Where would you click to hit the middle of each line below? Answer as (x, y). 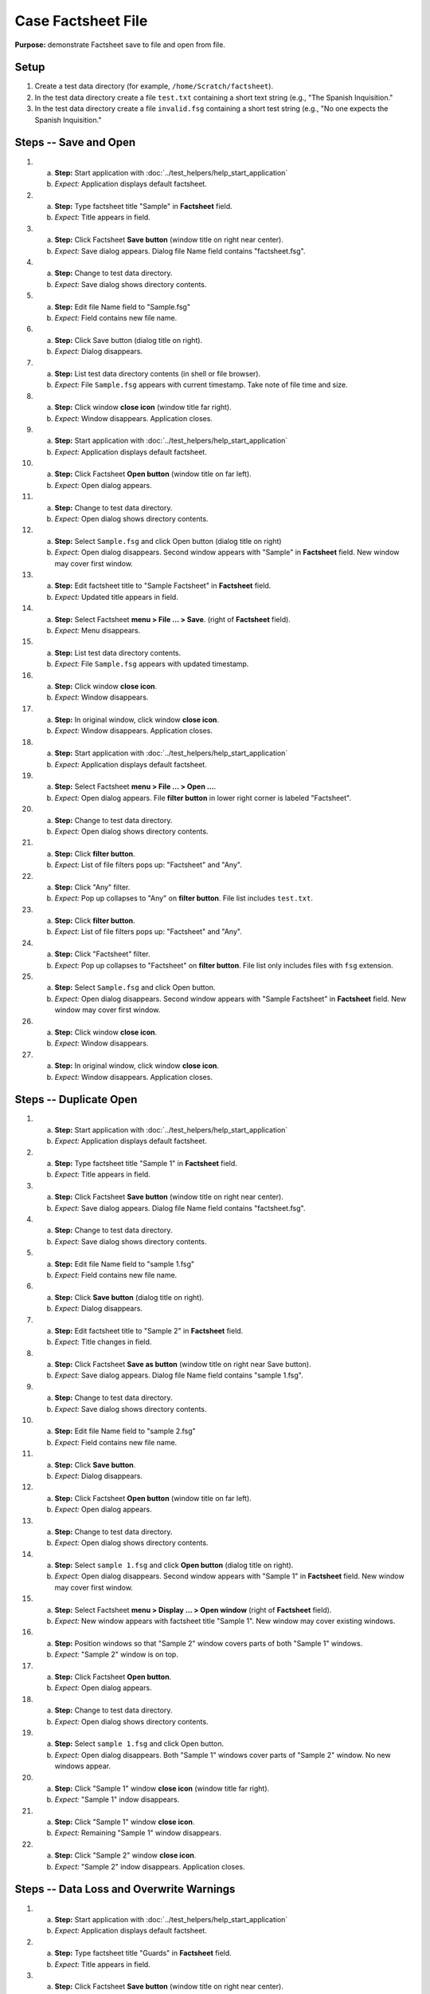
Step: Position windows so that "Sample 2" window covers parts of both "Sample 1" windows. (209, 1643)
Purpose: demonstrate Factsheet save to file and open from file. (120, 45)
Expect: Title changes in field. (103, 1342)
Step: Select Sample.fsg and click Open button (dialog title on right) (168, 541)
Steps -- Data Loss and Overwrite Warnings (125, 1889)
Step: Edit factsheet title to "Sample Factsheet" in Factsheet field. (163, 585)
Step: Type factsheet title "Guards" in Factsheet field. (143, 1953)
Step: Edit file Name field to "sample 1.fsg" (125, 1263)
